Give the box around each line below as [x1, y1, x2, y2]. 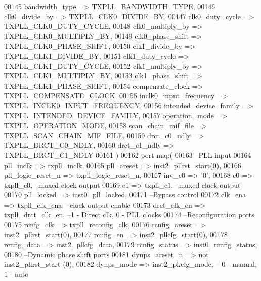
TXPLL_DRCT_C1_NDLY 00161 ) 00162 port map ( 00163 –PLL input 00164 [4, 149, 251, 160]
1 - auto [4, 269, 29, 279]
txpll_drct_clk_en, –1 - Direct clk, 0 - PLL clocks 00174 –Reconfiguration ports [4, 209, 254, 220]
